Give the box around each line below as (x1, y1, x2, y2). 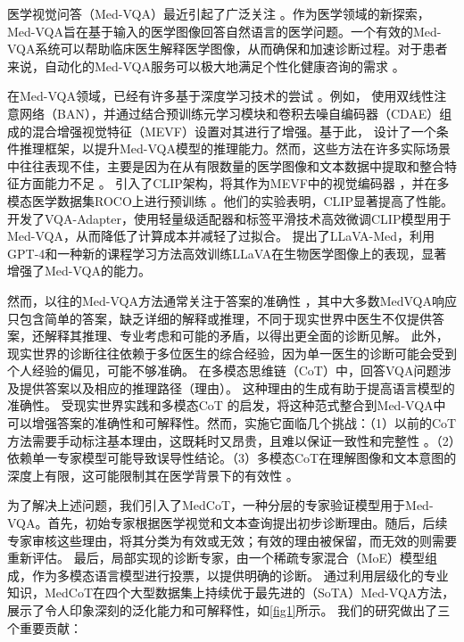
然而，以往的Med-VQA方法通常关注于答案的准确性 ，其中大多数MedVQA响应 (7, 291, 458, 309)
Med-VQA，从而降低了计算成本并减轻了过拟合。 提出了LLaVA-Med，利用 (7, 226, 435, 245)
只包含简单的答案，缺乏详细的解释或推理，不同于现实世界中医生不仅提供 (7, 309, 432, 327)
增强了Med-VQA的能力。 (7, 261, 151, 280)
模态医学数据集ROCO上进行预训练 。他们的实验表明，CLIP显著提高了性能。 (7, 191, 453, 210)
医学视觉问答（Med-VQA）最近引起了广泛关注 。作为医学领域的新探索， (7, 4, 430, 22)
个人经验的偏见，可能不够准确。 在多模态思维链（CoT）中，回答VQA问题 (7, 361, 439, 380)
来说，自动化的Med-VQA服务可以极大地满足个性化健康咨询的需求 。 (7, 56, 405, 75)
